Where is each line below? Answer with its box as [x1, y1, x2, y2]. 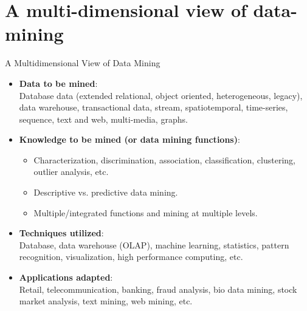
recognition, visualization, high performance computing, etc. [19, 250, 243, 263]
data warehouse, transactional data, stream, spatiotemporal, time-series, [19, 101, 288, 114]
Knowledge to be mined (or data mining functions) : [19, 133, 240, 146]
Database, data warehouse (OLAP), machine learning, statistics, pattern [19, 238, 289, 251]
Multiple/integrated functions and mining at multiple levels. [33, 206, 258, 219]
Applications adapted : [19, 271, 113, 284]
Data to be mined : [19, 77, 98, 89]
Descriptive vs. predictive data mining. [33, 186, 178, 199]
